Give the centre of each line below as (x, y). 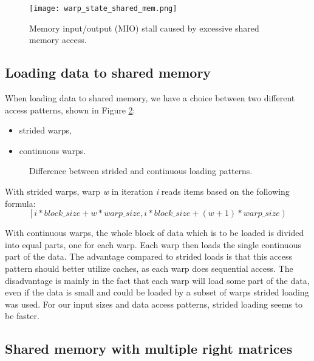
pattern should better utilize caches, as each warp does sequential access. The (149, 268)
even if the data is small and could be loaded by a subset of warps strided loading (157, 292)
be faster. (22, 316)
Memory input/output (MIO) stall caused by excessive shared (144, 28)
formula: (20, 203)
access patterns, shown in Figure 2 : (70, 110)
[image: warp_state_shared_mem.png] (103, 8)
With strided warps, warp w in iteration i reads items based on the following (147, 191)
